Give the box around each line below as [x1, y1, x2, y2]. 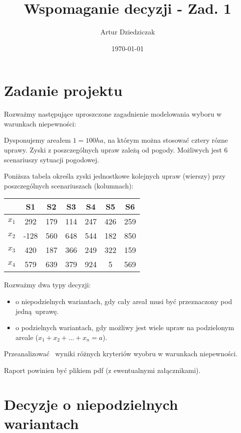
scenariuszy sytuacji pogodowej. [4, 154, 99, 164]
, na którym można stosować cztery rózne [103, 135, 228, 145]
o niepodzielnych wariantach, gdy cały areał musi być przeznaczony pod [15, 296, 232, 306]
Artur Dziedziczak [100, 27, 155, 37]
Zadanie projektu [4, 80, 123, 100]
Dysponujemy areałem [4, 135, 71, 145]
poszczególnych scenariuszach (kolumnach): [4, 180, 134, 190]
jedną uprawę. [15, 306, 59, 316]
